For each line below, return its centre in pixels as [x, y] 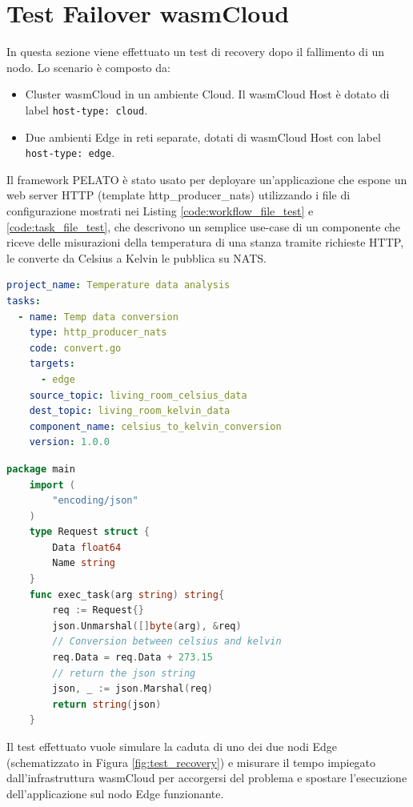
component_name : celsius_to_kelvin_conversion [155, 426]
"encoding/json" [95, 501]
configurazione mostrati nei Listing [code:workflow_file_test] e [160, 211]
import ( [52, 485]
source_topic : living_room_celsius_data [138, 395]
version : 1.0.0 [69, 442]
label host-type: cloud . [86, 109]
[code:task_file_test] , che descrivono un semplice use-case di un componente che [203, 226]
